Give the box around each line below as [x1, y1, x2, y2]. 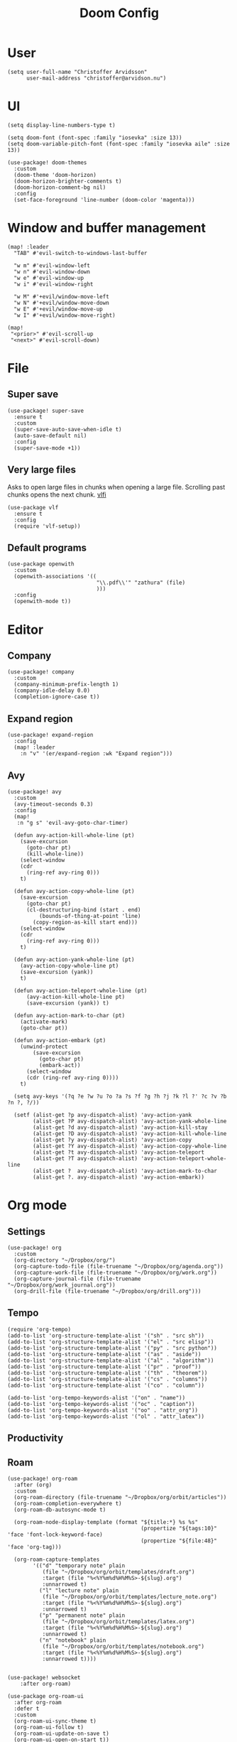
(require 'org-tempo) [7, 1326, 72, 1333]
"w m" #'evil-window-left [13, 261, 91, 269]
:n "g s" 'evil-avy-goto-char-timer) [16, 819, 129, 827]
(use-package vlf [7, 504, 59, 511]
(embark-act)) [38, 1062, 81, 1069]
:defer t [13, 1705, 40, 1713]
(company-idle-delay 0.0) [13, 687, 91, 694]
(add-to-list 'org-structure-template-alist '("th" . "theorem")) [7, 1369, 208, 1376]
